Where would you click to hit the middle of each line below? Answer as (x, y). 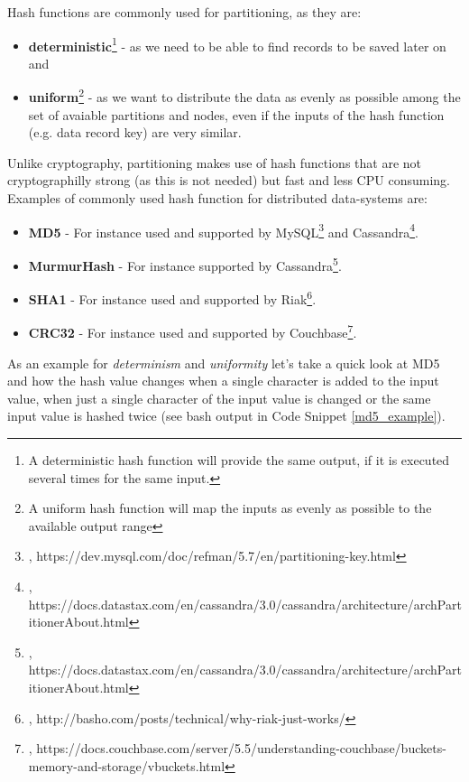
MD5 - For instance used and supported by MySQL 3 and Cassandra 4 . (223, 230)
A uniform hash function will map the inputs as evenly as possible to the (230, 508)
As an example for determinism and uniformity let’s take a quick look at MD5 (224, 363)
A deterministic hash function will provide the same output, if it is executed (239, 460)
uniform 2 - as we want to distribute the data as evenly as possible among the (244, 96)
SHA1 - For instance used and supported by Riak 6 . (172, 298)
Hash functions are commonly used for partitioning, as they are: (184, 12)
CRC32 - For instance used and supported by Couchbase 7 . (193, 331)
